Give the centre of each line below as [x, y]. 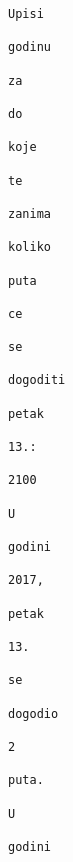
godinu [29, 47]
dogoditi [37, 380]
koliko [29, 247]
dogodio [33, 713]
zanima [29, 213]
